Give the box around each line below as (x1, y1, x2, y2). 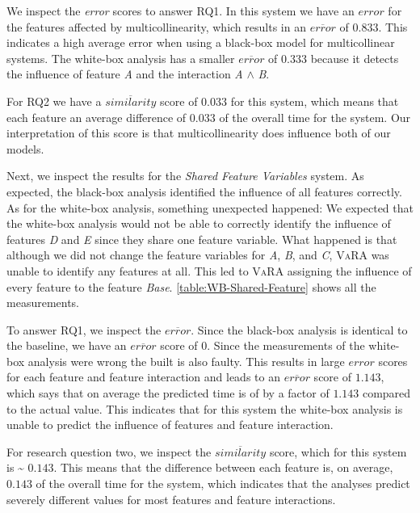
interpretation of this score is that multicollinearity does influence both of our (6, 124, 391, 141)
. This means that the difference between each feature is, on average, (53, 459, 393, 476)
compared (362, 385, 411, 402)
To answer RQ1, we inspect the (6, 321, 162, 338)
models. (6, 140, 44, 157)
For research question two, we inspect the (6, 443, 212, 460)
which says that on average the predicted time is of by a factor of (6, 385, 330, 402)
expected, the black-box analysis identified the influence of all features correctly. (6, 183, 402, 200)
